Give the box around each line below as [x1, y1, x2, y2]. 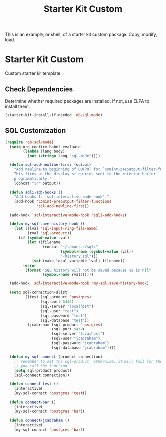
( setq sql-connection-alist [9, 290, 68, 295]
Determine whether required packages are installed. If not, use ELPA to [5, 98, 150, 104]
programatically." [14, 176, 52, 181]
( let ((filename [27, 240, 61, 245]
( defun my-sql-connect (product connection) [9, 354, 103, 359]
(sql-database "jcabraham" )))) [51, 345, 116, 350]
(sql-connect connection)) [14, 373, 70, 378]
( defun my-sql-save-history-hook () [9, 221, 85, 226]
